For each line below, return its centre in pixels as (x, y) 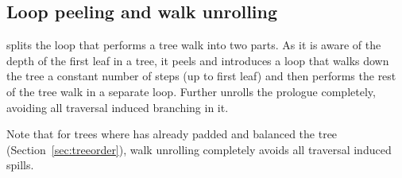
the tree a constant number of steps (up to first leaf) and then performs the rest (201, 76)
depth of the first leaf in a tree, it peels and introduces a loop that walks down (198, 60)
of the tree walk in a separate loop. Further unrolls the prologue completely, (191, 91)
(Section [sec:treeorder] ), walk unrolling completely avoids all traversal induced (199, 149)
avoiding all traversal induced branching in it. (118, 107)
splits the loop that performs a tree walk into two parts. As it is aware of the (194, 45)
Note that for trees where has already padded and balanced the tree (172, 134)
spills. (20, 165)
